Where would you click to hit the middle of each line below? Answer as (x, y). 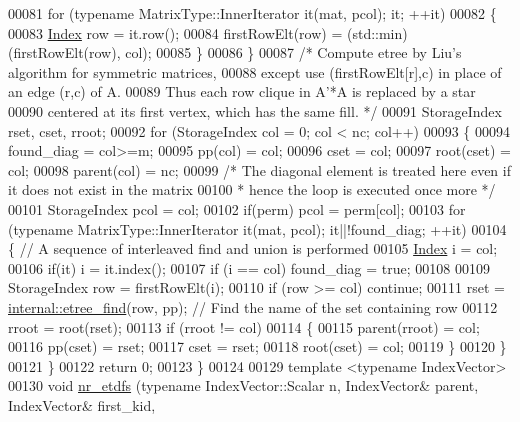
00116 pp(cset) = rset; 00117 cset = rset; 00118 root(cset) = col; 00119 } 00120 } (257, 346)
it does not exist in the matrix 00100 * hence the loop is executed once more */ (252, 189)
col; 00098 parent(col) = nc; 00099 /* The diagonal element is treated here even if (259, 169)
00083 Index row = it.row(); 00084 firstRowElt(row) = (175, 32)
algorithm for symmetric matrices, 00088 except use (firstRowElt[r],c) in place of (255, 71)
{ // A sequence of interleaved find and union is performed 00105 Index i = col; (253, 248)
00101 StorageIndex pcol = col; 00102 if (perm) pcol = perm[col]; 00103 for (237, 208)
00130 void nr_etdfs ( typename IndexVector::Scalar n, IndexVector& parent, (243, 385)
